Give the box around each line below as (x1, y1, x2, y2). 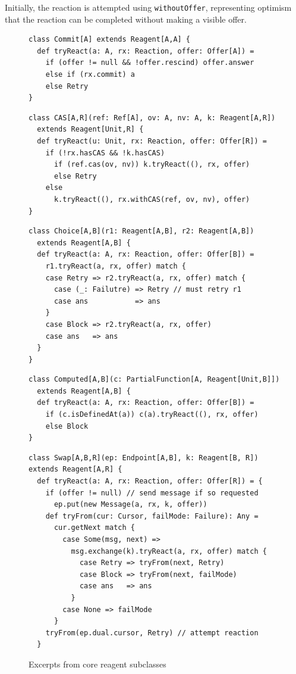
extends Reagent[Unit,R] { (37, 125, 144, 134)
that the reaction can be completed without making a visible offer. (5, 13, 247, 25)
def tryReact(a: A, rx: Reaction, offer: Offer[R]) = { (37, 477, 263, 486)
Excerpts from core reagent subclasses (29, 657, 166, 670)
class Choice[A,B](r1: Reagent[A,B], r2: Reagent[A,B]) (29, 227, 254, 236)
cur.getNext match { (53, 523, 135, 532)
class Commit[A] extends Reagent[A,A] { (29, 35, 191, 44)
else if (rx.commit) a (45, 70, 135, 79)
